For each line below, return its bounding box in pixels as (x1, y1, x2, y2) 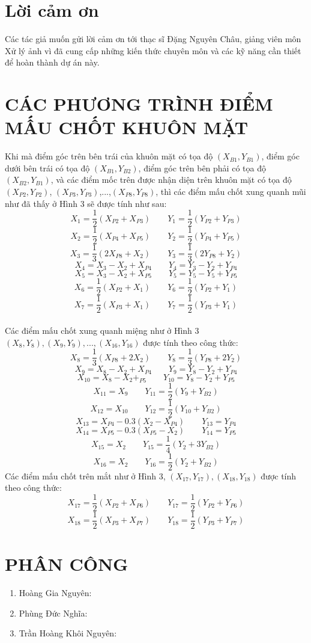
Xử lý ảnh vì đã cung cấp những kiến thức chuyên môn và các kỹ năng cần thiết (5, 44, 301, 57)
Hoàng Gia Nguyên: (19, 586, 92, 599)
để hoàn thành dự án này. (5, 56, 100, 69)
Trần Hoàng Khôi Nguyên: (19, 627, 117, 639)
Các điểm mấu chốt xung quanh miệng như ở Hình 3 (5, 324, 199, 336)
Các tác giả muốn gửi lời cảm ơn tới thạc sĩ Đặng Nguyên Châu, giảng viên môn (5, 32, 301, 45)
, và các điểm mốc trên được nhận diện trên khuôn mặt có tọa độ (50, 173, 292, 186)
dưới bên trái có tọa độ (5, 161, 90, 174)
